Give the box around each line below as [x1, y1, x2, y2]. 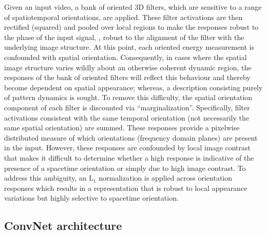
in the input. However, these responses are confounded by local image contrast [4, 142, 251, 153]
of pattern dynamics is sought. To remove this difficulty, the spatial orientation [4, 92, 253, 103]
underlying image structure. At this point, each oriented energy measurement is [4, 42, 255, 52]
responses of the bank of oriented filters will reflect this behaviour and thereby [4, 72, 251, 83]
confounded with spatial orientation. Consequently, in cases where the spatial [4, 51, 247, 62]
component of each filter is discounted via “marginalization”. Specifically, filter [4, 102, 250, 112]
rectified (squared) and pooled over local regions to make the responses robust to [4, 22, 259, 32]
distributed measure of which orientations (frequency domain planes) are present [4, 132, 258, 143]
